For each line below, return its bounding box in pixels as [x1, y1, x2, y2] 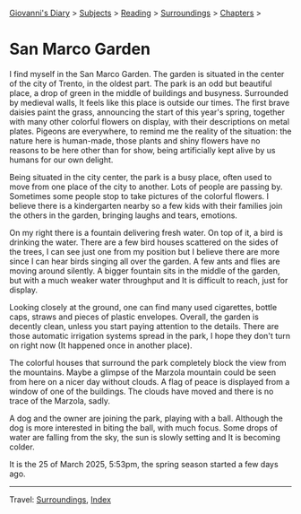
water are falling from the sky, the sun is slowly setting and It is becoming [9, 431, 280, 442]
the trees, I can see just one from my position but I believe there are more [9, 246, 280, 257]
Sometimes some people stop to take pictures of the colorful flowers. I [9, 190, 270, 201]
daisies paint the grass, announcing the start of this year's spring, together [9, 107, 285, 118]
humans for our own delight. [9, 154, 114, 165]
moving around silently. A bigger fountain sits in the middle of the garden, [9, 265, 280, 276]
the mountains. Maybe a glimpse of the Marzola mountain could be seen [9, 367, 277, 378]
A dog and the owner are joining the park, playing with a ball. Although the [9, 413, 284, 423]
